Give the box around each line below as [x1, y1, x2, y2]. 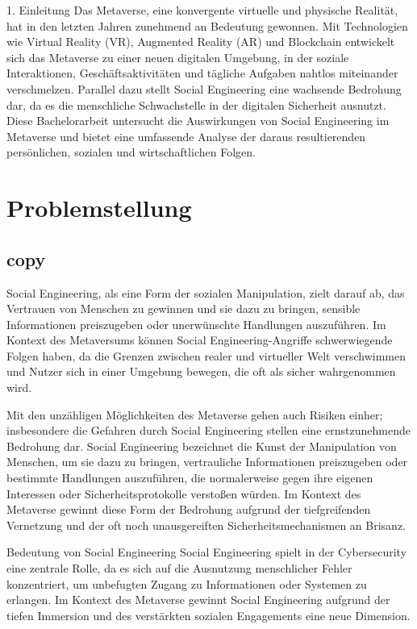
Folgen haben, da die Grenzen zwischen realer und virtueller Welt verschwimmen [6, 347, 406, 364]
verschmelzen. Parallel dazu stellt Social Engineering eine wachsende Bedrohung [6, 80, 402, 97]
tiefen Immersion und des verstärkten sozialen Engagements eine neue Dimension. [6, 606, 411, 623]
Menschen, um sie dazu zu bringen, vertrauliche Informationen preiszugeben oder [6, 453, 408, 470]
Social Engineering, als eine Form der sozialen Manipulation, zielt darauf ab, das [6, 284, 405, 301]
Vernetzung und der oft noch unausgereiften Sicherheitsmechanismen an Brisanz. [6, 516, 406, 533]
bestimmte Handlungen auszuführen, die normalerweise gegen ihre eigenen [6, 469, 373, 486]
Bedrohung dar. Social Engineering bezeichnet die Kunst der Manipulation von [6, 437, 397, 454]
